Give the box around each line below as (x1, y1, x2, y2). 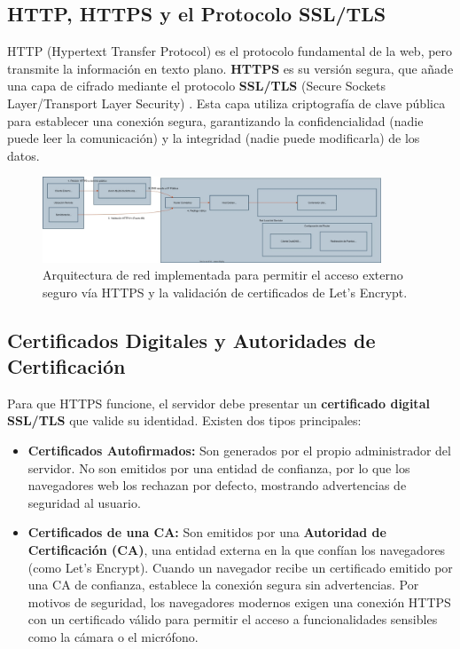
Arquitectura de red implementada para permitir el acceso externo (43, 265, 403, 284)
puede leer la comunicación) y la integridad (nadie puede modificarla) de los (7, 129, 420, 147)
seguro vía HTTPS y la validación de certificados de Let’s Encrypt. (43, 282, 408, 301)
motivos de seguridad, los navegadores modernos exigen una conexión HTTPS (27, 592, 451, 611)
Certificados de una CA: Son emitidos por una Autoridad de (27, 523, 386, 542)
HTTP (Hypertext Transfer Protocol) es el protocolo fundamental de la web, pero (7, 42, 453, 60)
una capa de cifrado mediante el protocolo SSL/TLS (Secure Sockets (7, 76, 386, 95)
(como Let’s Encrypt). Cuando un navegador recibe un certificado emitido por (27, 558, 453, 576)
